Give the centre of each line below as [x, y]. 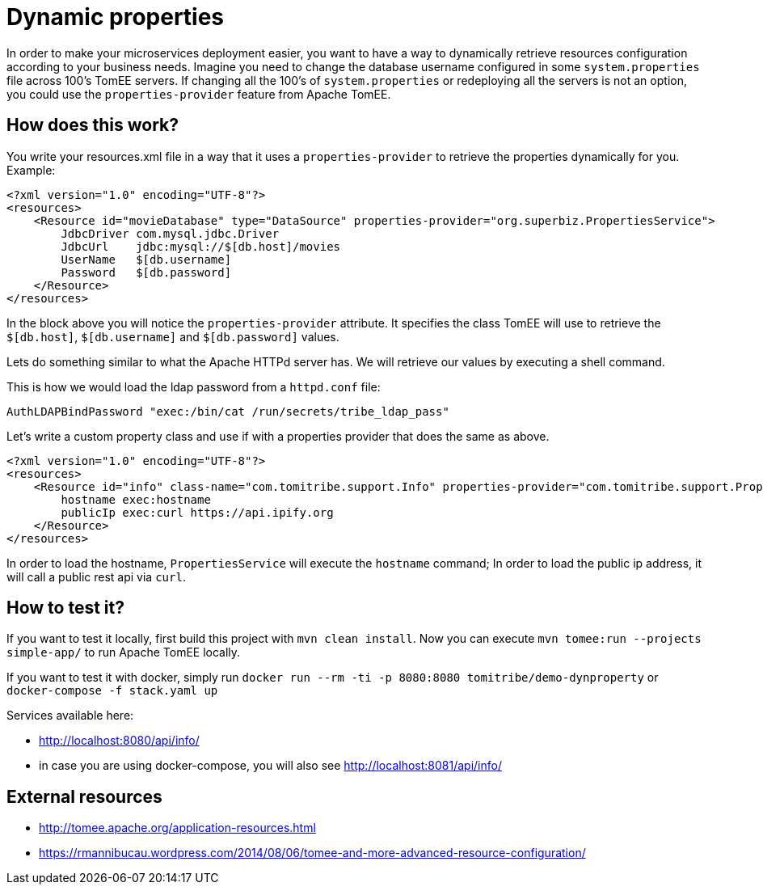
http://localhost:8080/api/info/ [119, 741]
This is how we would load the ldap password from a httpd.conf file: [194, 386]
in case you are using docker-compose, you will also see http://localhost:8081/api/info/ [270, 766]
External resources [84, 796]
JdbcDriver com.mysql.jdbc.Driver [170, 233]
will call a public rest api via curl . [96, 576]
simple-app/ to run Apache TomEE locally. [124, 652]
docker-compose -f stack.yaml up [112, 691]
